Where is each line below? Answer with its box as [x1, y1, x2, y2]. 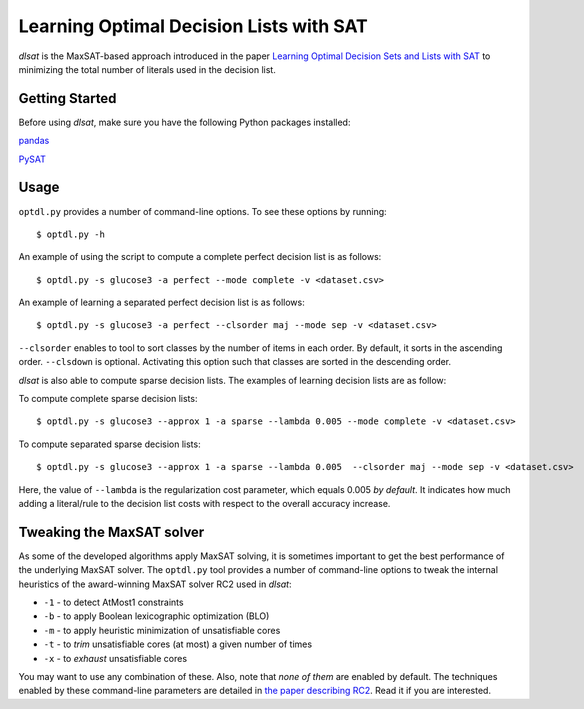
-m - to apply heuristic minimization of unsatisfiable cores [43, 624, 281, 636]
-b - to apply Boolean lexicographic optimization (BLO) [43, 610, 270, 622]
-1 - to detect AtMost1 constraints [43, 596, 184, 609]
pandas [18, 135, 50, 147]
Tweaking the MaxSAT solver [18, 523, 205, 540]
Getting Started [18, 90, 117, 107]
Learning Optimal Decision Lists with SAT [18, 15, 369, 37]
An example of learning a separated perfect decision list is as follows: [18, 296, 305, 309]
